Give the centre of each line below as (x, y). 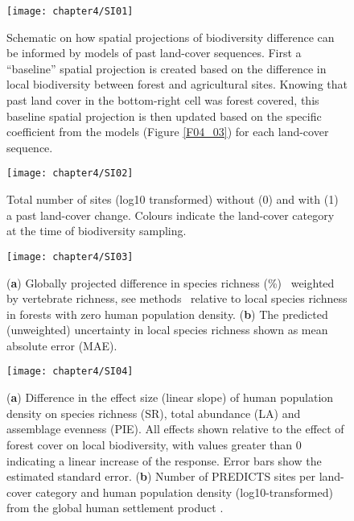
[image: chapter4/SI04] (70, 372)
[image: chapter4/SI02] (70, 174)
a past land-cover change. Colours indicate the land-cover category (171, 215)
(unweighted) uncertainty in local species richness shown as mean (167, 330)
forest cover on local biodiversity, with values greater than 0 (154, 444)
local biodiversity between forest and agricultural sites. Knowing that (177, 84)
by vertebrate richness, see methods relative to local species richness (177, 298)
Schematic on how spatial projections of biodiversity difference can (171, 37)
